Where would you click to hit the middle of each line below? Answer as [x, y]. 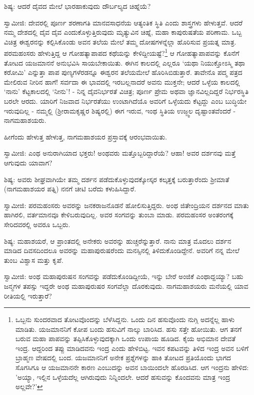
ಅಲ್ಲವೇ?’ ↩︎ [29, 386]
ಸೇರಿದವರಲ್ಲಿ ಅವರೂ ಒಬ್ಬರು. [37, 224]
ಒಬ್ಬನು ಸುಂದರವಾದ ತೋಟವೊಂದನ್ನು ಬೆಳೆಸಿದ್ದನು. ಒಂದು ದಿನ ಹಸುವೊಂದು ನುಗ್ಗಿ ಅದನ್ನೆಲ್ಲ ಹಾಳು [125, 319]
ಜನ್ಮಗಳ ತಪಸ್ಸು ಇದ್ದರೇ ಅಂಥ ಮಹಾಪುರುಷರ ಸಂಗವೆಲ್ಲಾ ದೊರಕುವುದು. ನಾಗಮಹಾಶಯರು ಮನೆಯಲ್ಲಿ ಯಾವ [126, 286]
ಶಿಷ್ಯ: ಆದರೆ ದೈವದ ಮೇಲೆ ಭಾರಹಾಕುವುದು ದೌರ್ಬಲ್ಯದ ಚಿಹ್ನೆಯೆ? [77, 6]
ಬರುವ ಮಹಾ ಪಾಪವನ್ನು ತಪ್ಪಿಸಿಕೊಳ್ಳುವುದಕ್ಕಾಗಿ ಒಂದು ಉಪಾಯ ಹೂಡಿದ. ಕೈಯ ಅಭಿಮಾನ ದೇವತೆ [126, 338]
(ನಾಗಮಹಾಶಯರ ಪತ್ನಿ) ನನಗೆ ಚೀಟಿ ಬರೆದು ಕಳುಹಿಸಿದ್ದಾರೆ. [70, 189]
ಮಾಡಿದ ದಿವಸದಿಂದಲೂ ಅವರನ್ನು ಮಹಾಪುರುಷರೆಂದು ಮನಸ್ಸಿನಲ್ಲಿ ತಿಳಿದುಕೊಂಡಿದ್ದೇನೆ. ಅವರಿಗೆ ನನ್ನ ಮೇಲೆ [122, 250]
